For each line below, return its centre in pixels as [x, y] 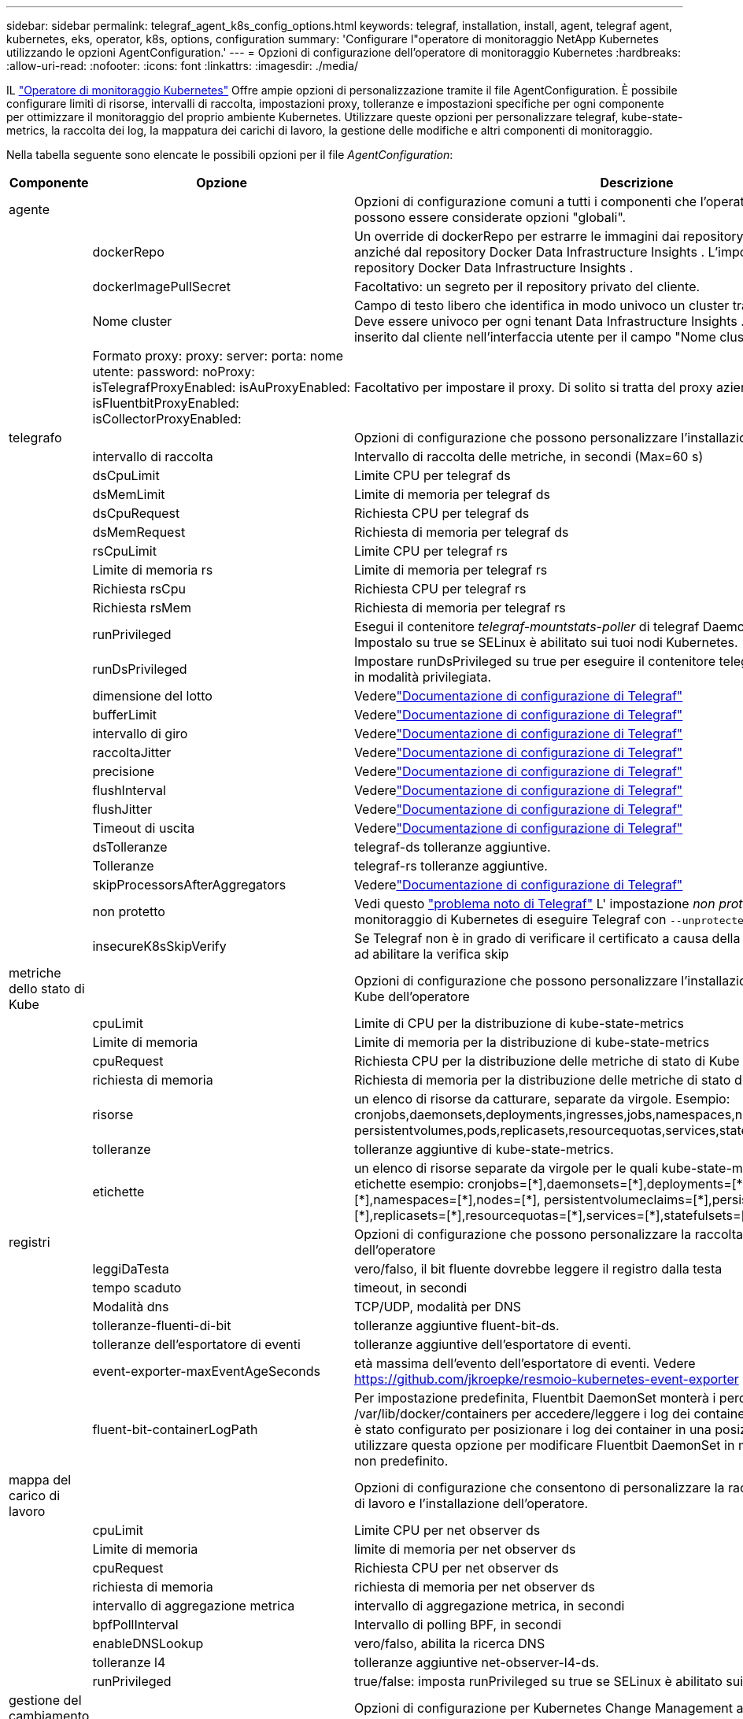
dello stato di [47, 989]
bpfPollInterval [135, 1625]
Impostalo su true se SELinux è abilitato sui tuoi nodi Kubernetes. [546, 642]
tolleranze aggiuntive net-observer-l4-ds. [477, 1662]
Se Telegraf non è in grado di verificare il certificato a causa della [547, 938]
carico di [35, 1495]
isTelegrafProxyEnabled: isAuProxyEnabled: [222, 387]
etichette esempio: [409, 1184]
